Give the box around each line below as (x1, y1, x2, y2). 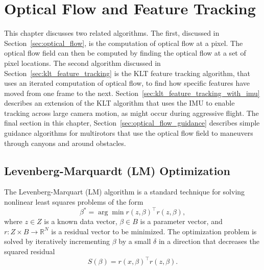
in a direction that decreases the (158, 236, 259, 247)
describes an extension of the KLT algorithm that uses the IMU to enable (4, 97, 235, 108)
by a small (118, 236, 151, 247)
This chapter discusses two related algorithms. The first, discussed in (4, 28, 220, 38)
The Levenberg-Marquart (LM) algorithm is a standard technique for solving (4, 186, 245, 197)
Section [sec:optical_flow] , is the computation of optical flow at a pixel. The (4, 37, 243, 48)
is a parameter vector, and (140, 216, 223, 227)
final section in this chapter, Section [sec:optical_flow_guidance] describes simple (4, 117, 260, 128)
